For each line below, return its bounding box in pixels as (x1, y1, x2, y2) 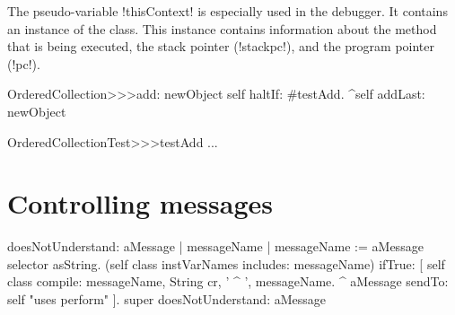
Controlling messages (7, 185, 273, 222)
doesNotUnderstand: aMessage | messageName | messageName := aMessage (7, 237, 424, 256)
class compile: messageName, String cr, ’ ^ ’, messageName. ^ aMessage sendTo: (7, 272, 449, 291)
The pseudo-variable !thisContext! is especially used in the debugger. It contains (7, 2, 448, 20)
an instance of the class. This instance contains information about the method (7, 19, 437, 38)
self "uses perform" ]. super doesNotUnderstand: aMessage (7, 290, 327, 309)
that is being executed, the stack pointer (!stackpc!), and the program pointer (7, 37, 435, 56)
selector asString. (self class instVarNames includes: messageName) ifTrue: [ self (7, 254, 445, 273)
